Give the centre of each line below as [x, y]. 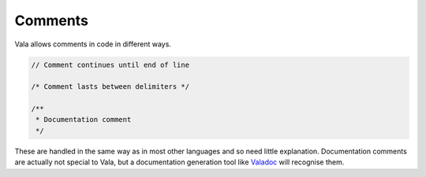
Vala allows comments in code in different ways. [93, 44]
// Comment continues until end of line [110, 65]
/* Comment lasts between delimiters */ [110, 87]
